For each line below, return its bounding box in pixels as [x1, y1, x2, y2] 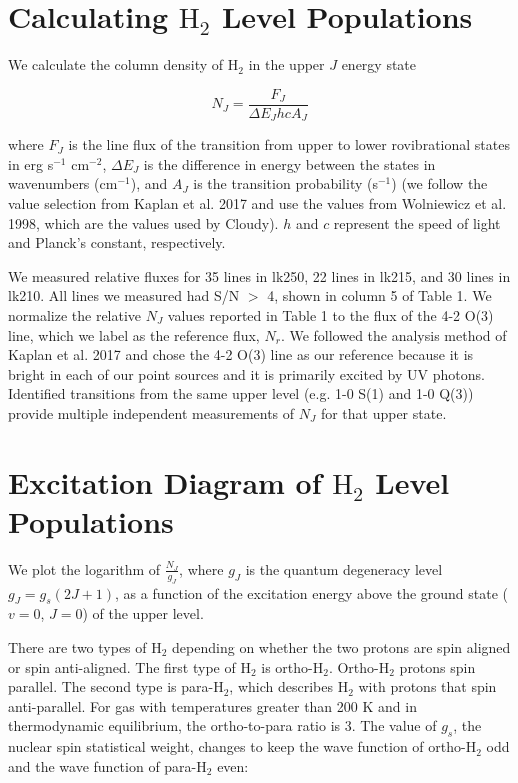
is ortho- [261, 656, 313, 677]
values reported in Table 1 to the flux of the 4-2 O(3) [167, 304, 494, 325]
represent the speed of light [333, 212, 501, 233]
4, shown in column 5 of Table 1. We [267, 285, 492, 306]
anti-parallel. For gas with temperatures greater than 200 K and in [8, 695, 417, 716]
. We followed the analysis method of [280, 324, 507, 345]
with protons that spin [358, 676, 497, 697]
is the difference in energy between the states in [143, 153, 436, 174]
